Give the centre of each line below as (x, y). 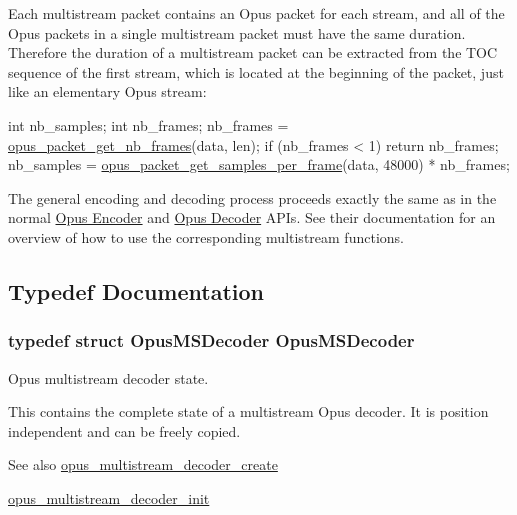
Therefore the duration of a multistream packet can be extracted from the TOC (253, 52)
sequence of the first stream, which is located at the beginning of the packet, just (256, 71)
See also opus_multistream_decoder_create (143, 464)
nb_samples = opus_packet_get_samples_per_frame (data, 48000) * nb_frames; (259, 164)
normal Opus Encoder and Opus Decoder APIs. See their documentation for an (252, 217)
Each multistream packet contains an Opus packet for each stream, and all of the (256, 13)
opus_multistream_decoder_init (109, 497)
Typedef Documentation (136, 290)
